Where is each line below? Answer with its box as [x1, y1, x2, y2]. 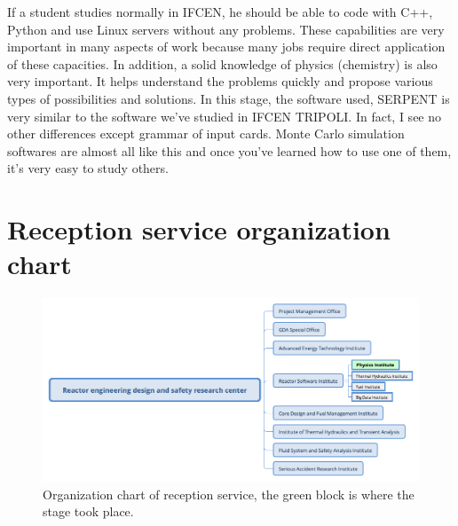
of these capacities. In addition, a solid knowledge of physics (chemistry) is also [7, 54, 438, 73]
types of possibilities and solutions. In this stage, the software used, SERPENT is [7, 89, 450, 107]
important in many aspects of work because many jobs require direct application [7, 37, 446, 56]
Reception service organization [7, 211, 391, 247]
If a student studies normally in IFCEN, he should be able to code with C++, [7, 3, 433, 20]
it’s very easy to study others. [7, 159, 169, 177]
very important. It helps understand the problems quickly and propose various [7, 72, 433, 90]
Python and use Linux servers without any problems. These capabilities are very [7, 20, 445, 38]
